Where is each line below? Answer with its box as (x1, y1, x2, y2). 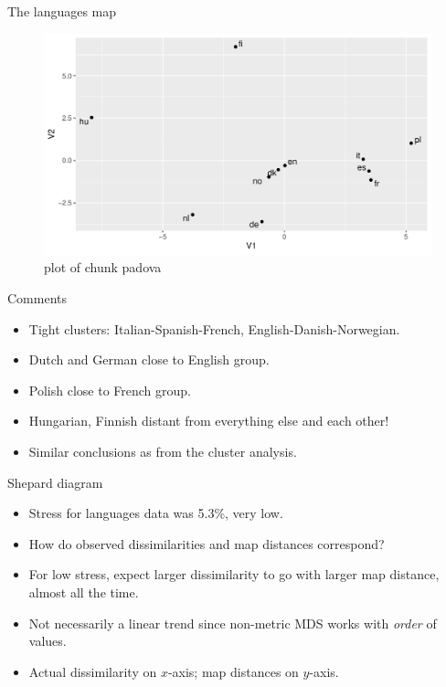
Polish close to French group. (28, 380, 191, 399)
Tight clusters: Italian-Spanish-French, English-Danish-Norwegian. (28, 319, 400, 338)
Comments (7, 289, 68, 307)
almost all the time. (28, 582, 139, 601)
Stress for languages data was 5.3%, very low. (28, 503, 283, 523)
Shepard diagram (7, 472, 103, 491)
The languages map (7, 2, 117, 20)
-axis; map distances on (167, 661, 299, 681)
